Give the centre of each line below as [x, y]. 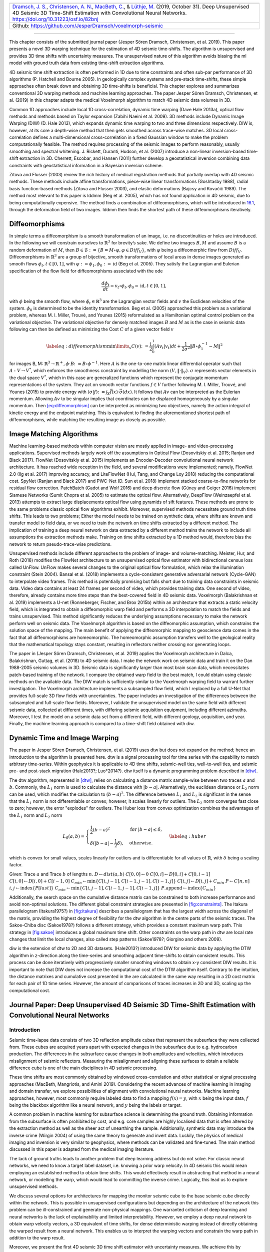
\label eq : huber [187, 836]
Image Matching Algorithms [54, 434]
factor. [16, 865]
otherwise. [141, 843]
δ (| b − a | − [102, 843]
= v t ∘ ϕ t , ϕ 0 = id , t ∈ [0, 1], [138, 286]
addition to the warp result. [37, 1238]
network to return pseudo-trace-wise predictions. [60, 544]
